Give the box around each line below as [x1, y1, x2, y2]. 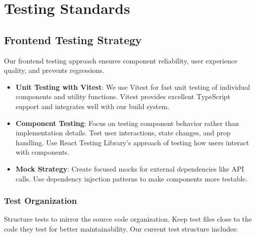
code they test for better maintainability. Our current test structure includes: [4, 223, 238, 234]
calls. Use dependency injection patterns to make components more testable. [15, 173, 248, 183]
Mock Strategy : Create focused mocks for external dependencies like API [15, 163, 244, 174]
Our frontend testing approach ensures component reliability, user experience [4, 55, 238, 65]
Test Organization [4, 194, 77, 207]
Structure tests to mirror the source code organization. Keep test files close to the [4, 214, 252, 224]
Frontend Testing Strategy [4, 32, 142, 47]
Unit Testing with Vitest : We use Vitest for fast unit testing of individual [15, 81, 250, 92]
